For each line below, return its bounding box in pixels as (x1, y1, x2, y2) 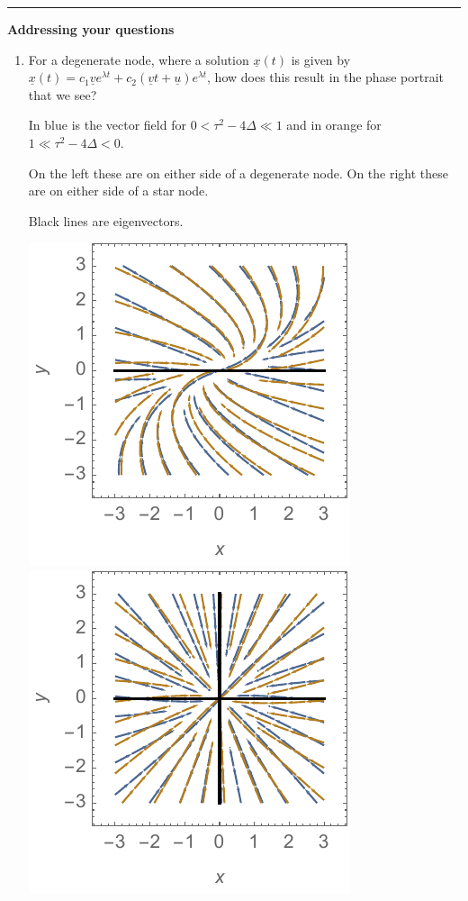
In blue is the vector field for (28, 115, 186, 134)
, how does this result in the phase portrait (207, 68, 444, 86)
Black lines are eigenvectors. (28, 211, 184, 230)
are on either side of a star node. (28, 181, 209, 200)
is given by (291, 50, 351, 68)
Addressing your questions (7, 20, 175, 38)
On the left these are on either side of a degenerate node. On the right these (28, 163, 449, 182)
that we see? (28, 85, 97, 104)
